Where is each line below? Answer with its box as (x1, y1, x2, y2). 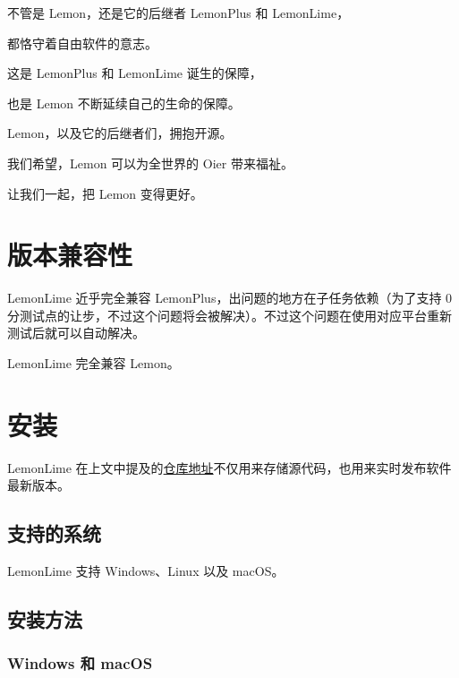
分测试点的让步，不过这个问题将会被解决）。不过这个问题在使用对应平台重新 (7, 305, 452, 324)
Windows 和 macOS (7, 652, 153, 674)
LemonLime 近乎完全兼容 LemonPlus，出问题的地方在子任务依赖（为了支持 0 (7, 288, 453, 307)
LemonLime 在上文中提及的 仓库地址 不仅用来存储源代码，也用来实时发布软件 (7, 458, 452, 476)
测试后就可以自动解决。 (7, 323, 145, 342)
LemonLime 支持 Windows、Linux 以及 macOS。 (7, 562, 285, 580)
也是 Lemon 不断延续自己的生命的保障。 (7, 93, 241, 112)
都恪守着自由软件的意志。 (7, 33, 157, 52)
